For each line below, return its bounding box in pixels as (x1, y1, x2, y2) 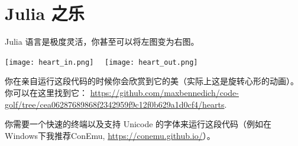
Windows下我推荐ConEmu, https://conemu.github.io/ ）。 (5, 129, 215, 141)
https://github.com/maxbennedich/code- (90, 86, 239, 98)
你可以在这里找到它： (5, 86, 88, 98)
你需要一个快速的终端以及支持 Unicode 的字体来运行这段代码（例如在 (5, 118, 272, 130)
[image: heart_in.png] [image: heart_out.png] (5, 58, 198, 67)
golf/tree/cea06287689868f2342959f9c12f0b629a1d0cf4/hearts (5, 98, 225, 110)
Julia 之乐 (5, 1, 85, 25)
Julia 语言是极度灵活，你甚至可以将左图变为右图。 (5, 35, 199, 48)
